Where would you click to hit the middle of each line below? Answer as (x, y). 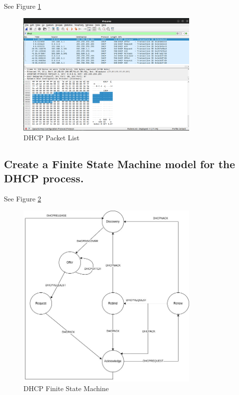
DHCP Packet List (52, 138)
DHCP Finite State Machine (66, 388)
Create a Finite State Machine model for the (119, 164)
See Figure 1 (23, 6)
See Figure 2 (23, 199)
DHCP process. (44, 178)
